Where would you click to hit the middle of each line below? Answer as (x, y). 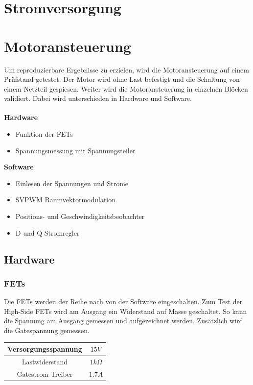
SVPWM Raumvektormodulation (66, 200)
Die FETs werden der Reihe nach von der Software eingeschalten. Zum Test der (123, 301)
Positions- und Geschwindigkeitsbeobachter (80, 216)
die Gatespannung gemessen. (47, 330)
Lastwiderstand (45, 361)
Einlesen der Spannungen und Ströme (72, 183)
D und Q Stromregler (47, 232)
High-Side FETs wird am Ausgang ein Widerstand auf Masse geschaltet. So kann (126, 311)
